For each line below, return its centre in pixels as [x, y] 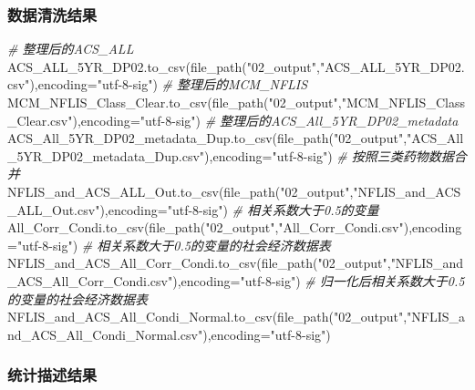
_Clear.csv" [40, 120]
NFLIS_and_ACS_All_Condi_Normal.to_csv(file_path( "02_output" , [207, 317]
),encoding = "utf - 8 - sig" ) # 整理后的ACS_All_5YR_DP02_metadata [265, 120]
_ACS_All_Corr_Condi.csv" [90, 280]
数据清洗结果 [52, 14]
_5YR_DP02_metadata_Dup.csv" [106, 155]
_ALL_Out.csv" [54, 209]
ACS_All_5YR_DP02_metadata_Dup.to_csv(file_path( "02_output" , [207, 138]
